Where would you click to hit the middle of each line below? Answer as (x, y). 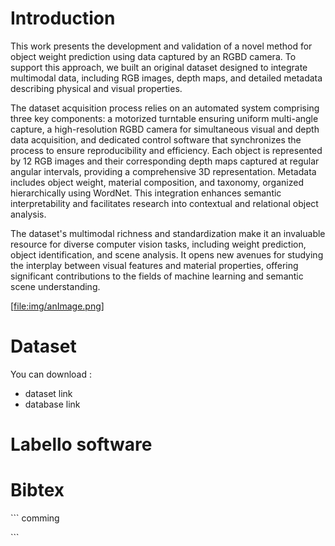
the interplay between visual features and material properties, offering (154, 265)
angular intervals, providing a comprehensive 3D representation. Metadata (163, 171)
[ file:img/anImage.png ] (57, 306)
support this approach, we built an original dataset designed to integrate (159, 67)
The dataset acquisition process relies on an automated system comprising (165, 108)
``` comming (35, 518)
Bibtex (37, 490)
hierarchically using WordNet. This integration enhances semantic (146, 193)
